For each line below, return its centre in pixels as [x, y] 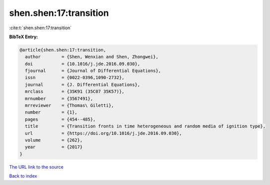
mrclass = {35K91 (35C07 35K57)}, [75, 92]
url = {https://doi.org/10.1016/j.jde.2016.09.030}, [103, 133]
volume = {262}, [54, 140]
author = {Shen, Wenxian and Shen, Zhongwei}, [92, 57]
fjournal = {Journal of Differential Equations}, [93, 71]
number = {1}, [51, 112]
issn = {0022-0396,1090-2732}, [75, 78]
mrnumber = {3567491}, [59, 98]
